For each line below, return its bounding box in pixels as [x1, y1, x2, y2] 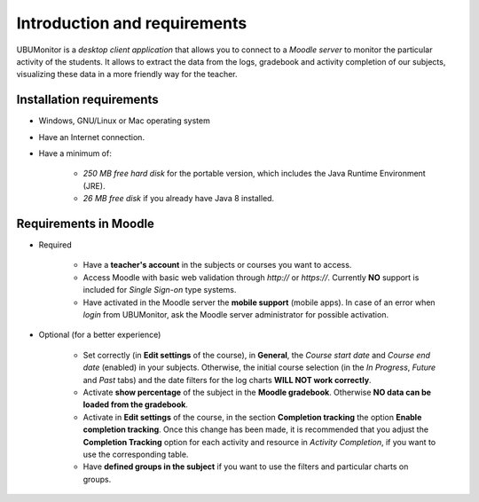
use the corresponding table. [82, 449, 189, 459]
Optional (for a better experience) [38, 329, 161, 341]
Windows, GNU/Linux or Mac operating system [38, 115, 210, 126]
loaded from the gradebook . [82, 399, 188, 410]
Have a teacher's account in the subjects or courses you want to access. [82, 260, 352, 271]
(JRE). [82, 180, 106, 191]
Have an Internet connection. [38, 131, 145, 142]
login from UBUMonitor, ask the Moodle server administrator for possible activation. [82, 310, 389, 320]
